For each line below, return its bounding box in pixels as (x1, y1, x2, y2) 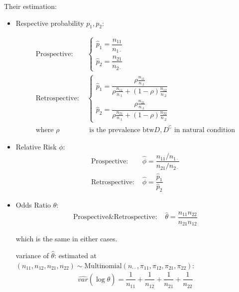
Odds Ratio (15, 200, 51, 210)
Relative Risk (15, 141, 57, 151)
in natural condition (174, 126, 236, 134)
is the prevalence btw (89, 126, 154, 134)
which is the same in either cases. (15, 233, 118, 244)
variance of (15, 250, 49, 261)
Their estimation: (4, 1, 57, 11)
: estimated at (54, 250, 97, 261)
